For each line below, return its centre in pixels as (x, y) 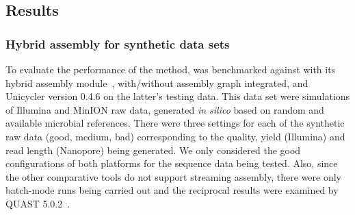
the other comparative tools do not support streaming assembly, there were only (173, 176)
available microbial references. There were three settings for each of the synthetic (175, 123)
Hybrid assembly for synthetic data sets (118, 43)
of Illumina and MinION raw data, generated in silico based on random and (165, 109)
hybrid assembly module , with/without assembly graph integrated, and (157, 83)
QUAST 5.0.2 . (38, 203)
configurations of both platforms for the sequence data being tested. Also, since (172, 163)
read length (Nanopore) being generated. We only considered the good (153, 150)
